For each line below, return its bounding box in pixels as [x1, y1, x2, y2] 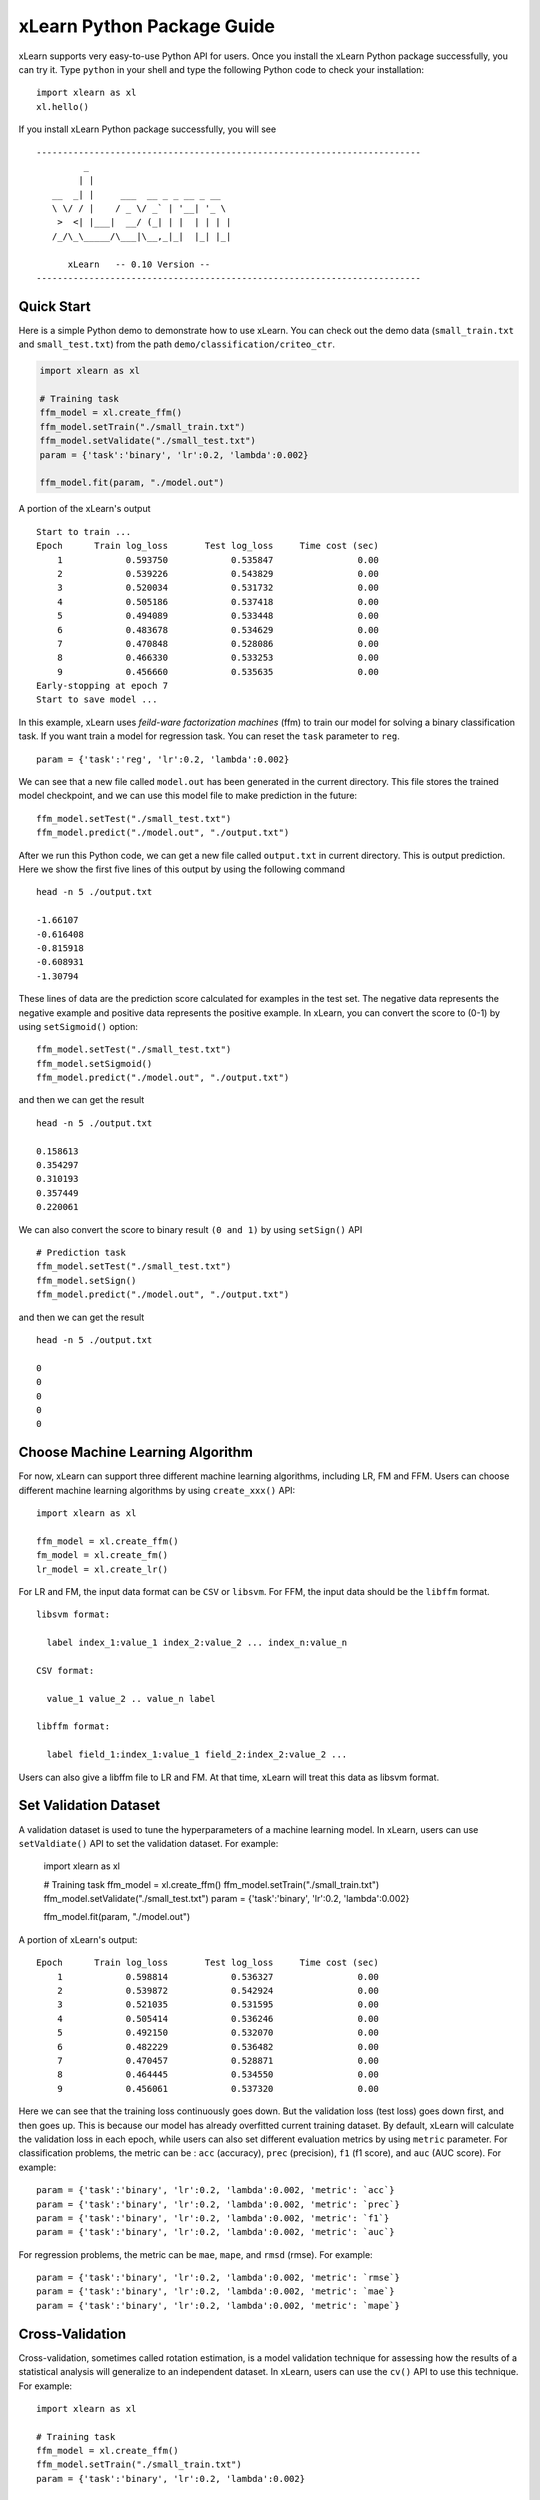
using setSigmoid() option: [18, 1020, 139, 1032]
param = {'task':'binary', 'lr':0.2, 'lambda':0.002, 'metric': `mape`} [36, 2300, 400, 2311]
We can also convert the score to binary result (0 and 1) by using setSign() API [18, 1223, 363, 1235]
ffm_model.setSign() [36, 1275, 137, 1286]
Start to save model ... [36, 694, 158, 705]
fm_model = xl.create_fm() [36, 1550, 169, 1561]
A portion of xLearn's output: [18, 1933, 138, 1945]
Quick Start [18, 298, 91, 315]
